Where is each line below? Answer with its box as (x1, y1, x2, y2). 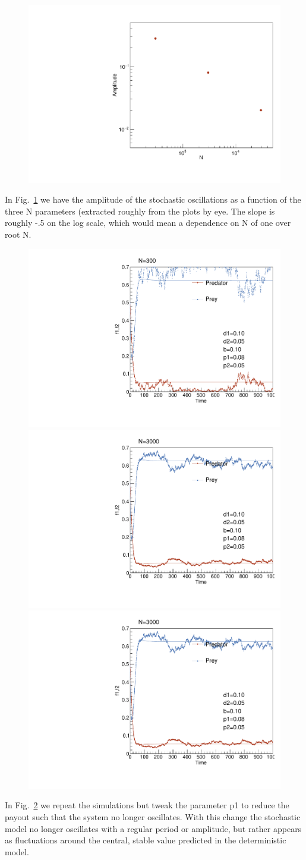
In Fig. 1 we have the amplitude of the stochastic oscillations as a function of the (5, 193, 301, 206)
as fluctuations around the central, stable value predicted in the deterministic (5, 834, 286, 846)
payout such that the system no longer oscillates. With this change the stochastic (5, 810, 301, 823)
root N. (5, 228, 31, 241)
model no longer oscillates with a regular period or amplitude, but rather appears (5, 822, 302, 834)
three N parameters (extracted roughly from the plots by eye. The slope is (5, 204, 275, 217)
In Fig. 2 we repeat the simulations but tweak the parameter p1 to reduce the (5, 799, 289, 811)
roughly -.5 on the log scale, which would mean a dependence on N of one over (5, 216, 291, 229)
